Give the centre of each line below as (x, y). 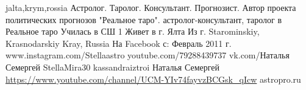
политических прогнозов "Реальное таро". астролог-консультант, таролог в (144, 19)
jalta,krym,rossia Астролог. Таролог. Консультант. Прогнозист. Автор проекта (151, 7)
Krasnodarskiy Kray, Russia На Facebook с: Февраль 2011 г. (119, 43)
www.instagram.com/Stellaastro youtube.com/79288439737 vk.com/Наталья (148, 55)
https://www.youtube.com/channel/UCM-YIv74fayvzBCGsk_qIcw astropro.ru (153, 79)
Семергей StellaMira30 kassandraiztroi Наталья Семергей (113, 67)
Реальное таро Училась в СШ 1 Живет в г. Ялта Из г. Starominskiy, (133, 31)
